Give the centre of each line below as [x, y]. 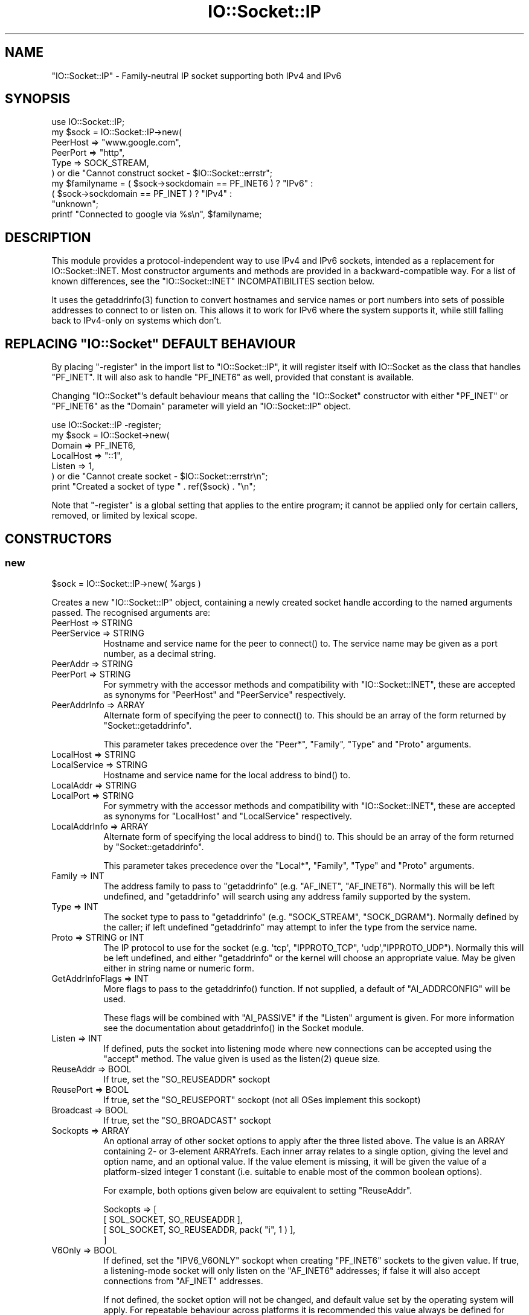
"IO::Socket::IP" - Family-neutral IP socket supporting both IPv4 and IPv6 [197, 75]
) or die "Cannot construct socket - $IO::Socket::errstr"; [162, 173]
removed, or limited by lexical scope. [124, 516]
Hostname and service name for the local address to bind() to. [227, 775]
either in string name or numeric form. [179, 968]
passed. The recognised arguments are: [131, 613]
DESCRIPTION [48, 237]
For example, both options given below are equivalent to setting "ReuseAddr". [258, 1191]
